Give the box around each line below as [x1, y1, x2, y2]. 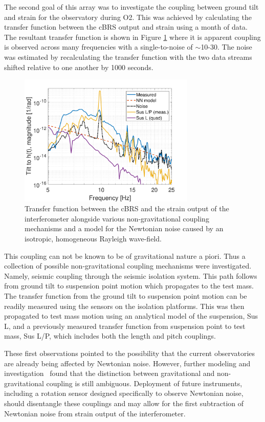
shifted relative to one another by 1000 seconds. [4, 61, 153, 72]
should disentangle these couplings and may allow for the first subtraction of [4, 397, 244, 408]
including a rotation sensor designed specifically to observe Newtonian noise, [4, 388, 244, 398]
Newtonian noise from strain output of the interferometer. [4, 408, 186, 418]
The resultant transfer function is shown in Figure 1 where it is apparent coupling [4, 31, 261, 42]
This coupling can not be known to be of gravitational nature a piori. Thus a [4, 250, 246, 261]
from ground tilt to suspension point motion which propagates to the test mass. [4, 280, 254, 291]
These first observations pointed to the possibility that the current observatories [4, 347, 255, 358]
